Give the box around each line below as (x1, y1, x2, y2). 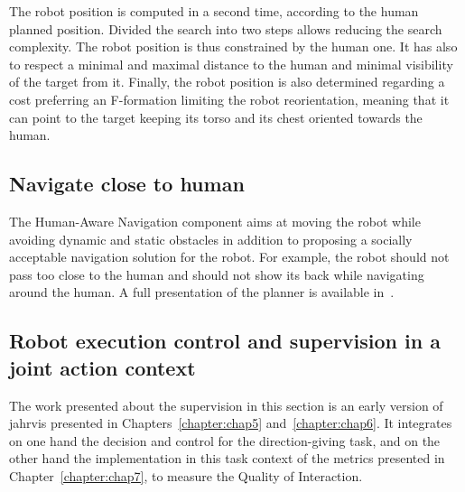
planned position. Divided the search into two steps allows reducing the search (9, 19, 442, 38)
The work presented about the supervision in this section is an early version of (9, 395, 443, 414)
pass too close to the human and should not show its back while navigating (9, 265, 424, 283)
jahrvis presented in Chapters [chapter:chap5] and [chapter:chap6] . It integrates (9, 413, 452, 432)
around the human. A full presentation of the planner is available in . (9, 283, 395, 302)
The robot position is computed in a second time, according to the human (9, 2, 419, 20)
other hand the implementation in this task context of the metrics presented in (9, 449, 445, 468)
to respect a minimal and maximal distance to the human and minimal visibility (9, 54, 453, 73)
